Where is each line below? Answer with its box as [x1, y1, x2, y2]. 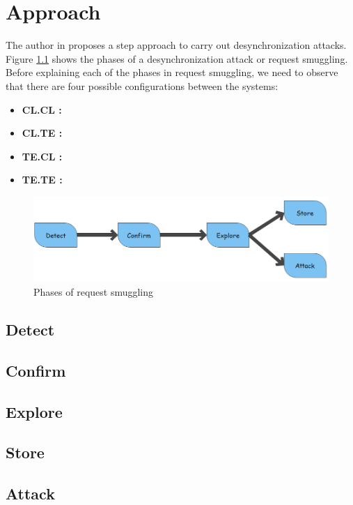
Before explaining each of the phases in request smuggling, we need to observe [6, 65, 338, 80]
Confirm [6, 359, 66, 381]
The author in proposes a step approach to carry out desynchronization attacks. [6, 38, 347, 52]
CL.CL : [22, 102, 62, 116]
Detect [6, 318, 55, 340]
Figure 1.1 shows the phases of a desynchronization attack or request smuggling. [6, 51, 348, 66]
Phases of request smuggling [33, 284, 154, 299]
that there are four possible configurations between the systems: [6, 78, 279, 93]
